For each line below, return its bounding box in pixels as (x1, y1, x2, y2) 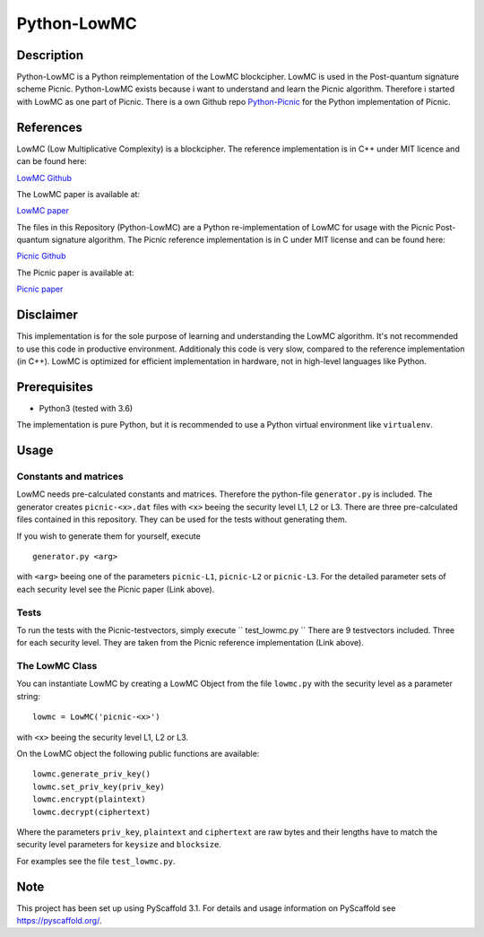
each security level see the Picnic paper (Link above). (16, 584, 215, 594)
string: (16, 690, 40, 701)
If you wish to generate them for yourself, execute (16, 530, 201, 542)
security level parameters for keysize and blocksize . (16, 839, 221, 850)
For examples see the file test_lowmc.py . (16, 855, 176, 866)
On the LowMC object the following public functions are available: (16, 748, 260, 759)
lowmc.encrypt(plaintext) (32, 794, 147, 804)
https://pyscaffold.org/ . (16, 915, 102, 926)
